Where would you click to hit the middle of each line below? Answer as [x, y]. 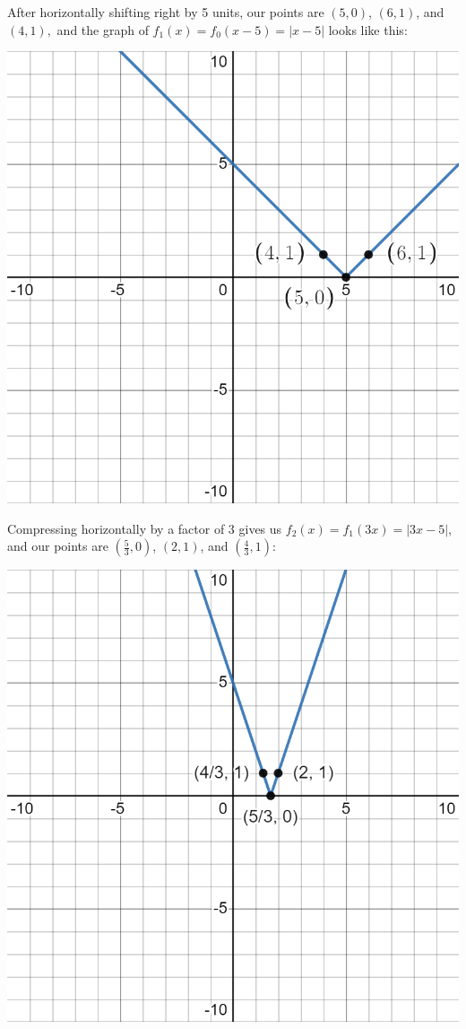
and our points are [58, 546]
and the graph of [103, 29]
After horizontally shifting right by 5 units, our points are [166, 12]
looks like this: [368, 29]
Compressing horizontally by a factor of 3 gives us [145, 528]
